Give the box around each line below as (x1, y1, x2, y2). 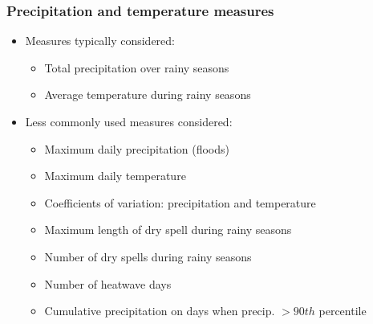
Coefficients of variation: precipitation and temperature (44, 194, 316, 211)
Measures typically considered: (25, 32, 175, 49)
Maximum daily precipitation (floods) (44, 140, 229, 157)
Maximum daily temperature (44, 167, 186, 184)
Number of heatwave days (44, 275, 172, 292)
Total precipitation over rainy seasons (44, 59, 229, 76)
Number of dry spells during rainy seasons (44, 248, 252, 265)
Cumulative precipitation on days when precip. (44, 302, 275, 319)
